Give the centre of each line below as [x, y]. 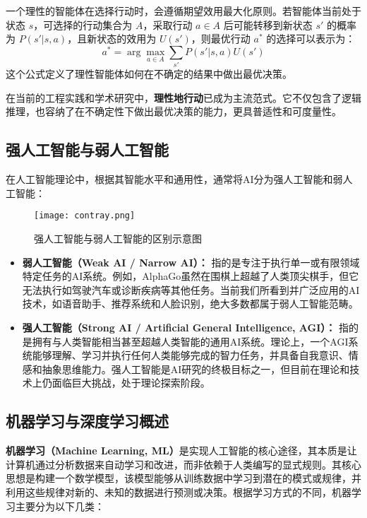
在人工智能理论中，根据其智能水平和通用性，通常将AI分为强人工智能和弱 [174, 179]
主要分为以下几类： [60, 506]
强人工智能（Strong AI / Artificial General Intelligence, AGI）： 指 [186, 327]
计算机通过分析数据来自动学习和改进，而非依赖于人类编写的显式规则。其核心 [183, 464]
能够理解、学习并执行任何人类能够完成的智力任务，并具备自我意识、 [190, 355]
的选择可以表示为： [311, 39]
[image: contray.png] [85, 216]
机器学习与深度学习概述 [87, 421]
